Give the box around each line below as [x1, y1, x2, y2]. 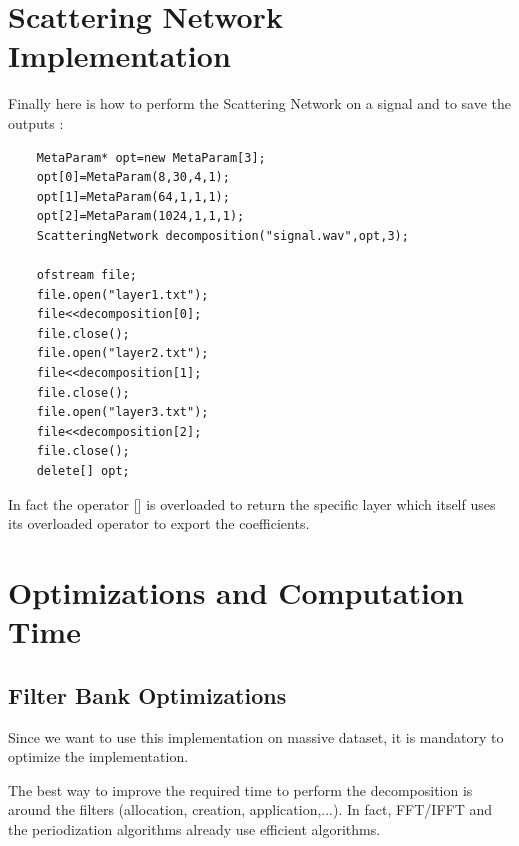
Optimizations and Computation [8, 571, 464, 612]
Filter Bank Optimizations [8, 679, 287, 710]
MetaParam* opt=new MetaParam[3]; [36, 150, 266, 165]
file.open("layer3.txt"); [36, 405, 209, 420]
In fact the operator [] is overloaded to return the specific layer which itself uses [8, 493, 496, 514]
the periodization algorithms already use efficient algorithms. [8, 818, 381, 839]
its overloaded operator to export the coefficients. [8, 513, 310, 534]
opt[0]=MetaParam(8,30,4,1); [36, 170, 230, 185]
